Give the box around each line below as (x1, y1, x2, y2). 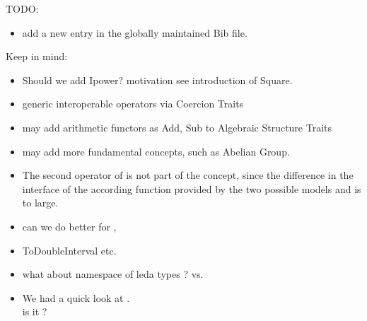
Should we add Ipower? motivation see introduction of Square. (22, 72, 293, 87)
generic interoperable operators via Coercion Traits (22, 96, 244, 111)
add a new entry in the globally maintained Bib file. (22, 25, 247, 40)
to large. (22, 195, 59, 210)
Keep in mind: (6, 49, 68, 64)
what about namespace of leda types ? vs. (22, 267, 204, 281)
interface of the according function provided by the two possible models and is (22, 181, 361, 196)
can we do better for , (22, 218, 117, 233)
